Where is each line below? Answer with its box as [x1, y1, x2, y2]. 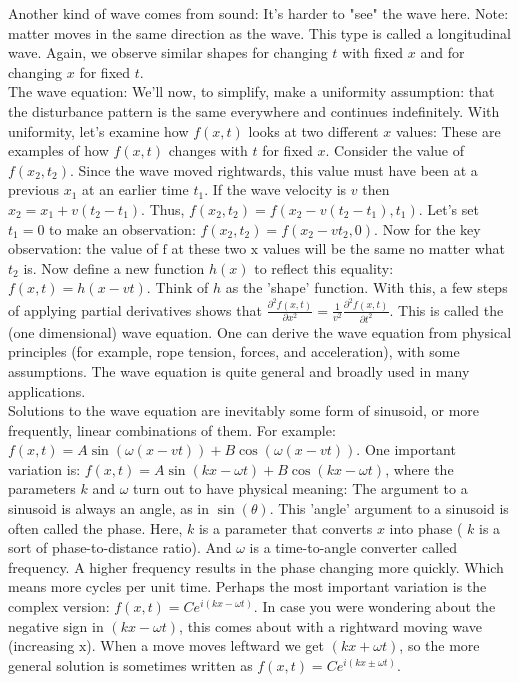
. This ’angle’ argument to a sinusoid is [269, 498, 509, 519]
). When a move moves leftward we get [86, 635, 324, 656]
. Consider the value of [325, 140, 465, 161]
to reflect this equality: [254, 257, 394, 278]
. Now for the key [374, 218, 481, 239]
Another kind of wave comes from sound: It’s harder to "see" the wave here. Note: [8, 3, 509, 23]
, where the [385, 458, 454, 479]
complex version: [8, 596, 110, 617]
